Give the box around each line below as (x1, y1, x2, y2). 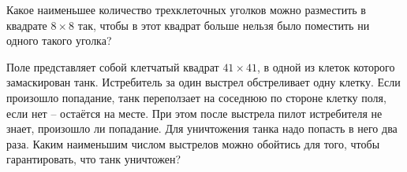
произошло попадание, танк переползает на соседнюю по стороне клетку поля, (6, 89, 386, 105)
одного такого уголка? (6, 32, 112, 49)
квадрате (6, 16, 47, 33)
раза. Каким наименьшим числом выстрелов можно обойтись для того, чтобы (6, 135, 380, 152)
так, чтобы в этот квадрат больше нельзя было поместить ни (77, 16, 370, 33)
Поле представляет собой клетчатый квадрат (6, 58, 219, 75)
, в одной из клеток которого (256, 58, 395, 75)
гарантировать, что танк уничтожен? (6, 151, 181, 167)
